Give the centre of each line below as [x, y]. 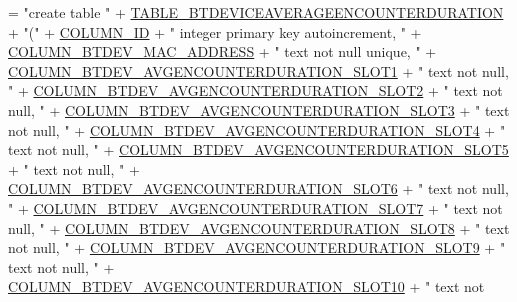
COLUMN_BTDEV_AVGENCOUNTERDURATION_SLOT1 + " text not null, [258, 70]
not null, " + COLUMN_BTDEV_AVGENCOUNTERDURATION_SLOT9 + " [257, 247]
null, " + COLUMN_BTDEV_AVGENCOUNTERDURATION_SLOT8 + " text [259, 227]
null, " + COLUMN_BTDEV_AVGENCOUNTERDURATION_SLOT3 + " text [259, 109]
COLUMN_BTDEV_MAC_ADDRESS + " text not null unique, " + [222, 51]
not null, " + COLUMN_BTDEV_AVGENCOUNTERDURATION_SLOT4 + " [257, 129]
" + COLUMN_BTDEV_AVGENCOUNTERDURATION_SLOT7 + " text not [255, 207]
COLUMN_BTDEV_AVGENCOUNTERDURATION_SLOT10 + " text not [246, 286]
